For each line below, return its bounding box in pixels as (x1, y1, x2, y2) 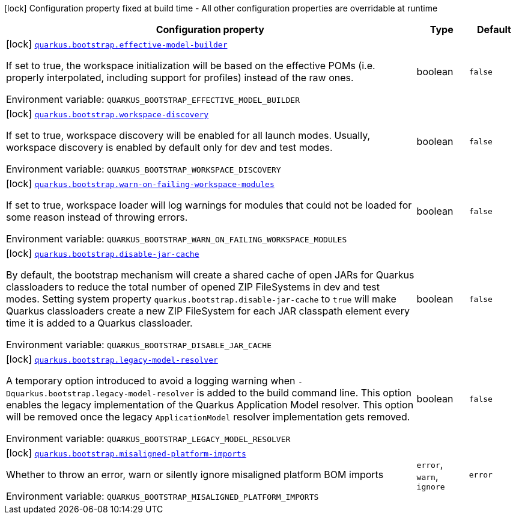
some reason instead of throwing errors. (6, 211, 188, 223)
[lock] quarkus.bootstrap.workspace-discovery (6, 108, 209, 120)
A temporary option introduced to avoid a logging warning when (6, 375, 296, 387)
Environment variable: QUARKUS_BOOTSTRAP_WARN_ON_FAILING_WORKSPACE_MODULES (6, 233, 347, 245)
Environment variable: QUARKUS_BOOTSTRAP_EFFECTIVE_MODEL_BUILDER (6, 93, 300, 105)
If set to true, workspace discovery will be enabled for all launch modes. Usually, (6, 129, 371, 141)
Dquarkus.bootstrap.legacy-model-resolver (6, 389, 195, 398)
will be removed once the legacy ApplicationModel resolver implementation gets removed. (6, 411, 410, 423)
